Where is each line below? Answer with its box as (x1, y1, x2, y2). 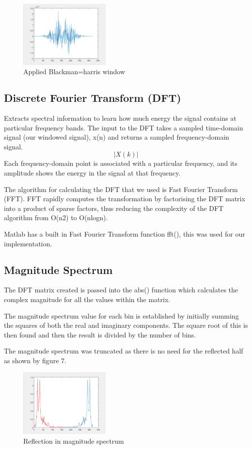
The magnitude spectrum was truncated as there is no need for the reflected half (4, 346, 243, 356)
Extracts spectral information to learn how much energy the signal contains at (4, 113, 236, 123)
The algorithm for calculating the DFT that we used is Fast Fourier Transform (4, 184, 238, 194)
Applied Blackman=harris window (23, 66, 125, 77)
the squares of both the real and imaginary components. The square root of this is (4, 320, 248, 330)
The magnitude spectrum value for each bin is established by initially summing (4, 310, 239, 321)
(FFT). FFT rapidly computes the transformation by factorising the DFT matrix (4, 193, 245, 204)
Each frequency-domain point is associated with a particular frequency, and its (4, 158, 237, 168)
